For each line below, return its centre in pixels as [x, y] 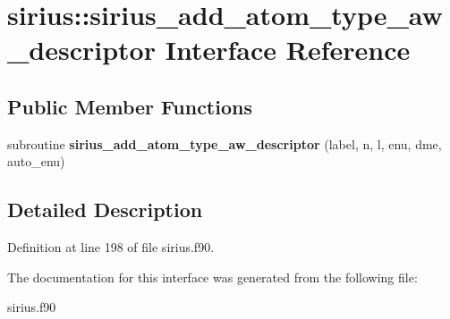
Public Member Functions [130, 106]
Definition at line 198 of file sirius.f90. [111, 247]
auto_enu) [36, 161]
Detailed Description [105, 210]
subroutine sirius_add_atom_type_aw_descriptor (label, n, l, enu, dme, [225, 143]
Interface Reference [288, 50]
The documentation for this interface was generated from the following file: [212, 277]
